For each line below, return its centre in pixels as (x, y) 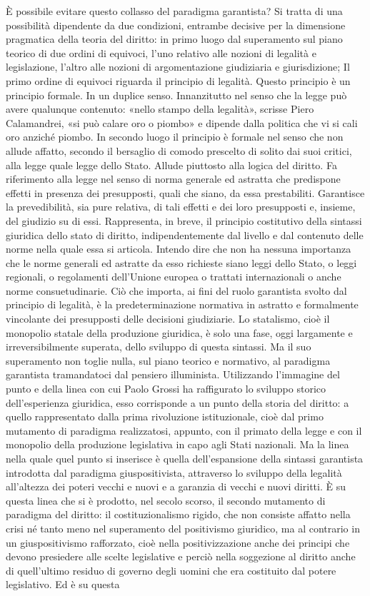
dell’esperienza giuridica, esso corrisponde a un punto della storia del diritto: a (177, 402)
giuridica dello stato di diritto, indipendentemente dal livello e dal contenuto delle (185, 234)
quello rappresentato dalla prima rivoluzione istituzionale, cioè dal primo (165, 416)
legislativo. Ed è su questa (63, 584)
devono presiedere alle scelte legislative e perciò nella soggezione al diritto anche (181, 556)
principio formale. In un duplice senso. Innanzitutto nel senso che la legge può (176, 95)
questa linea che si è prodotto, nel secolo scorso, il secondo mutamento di (166, 500)
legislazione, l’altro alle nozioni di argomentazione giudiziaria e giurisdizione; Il (178, 67)
